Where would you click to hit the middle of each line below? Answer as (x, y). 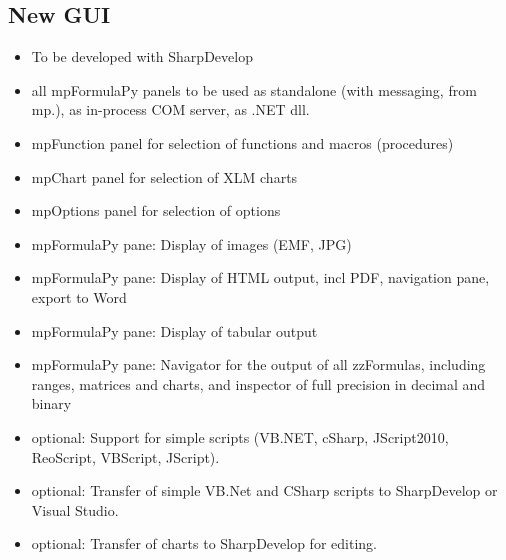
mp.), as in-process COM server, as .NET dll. (170, 109)
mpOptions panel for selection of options (156, 210)
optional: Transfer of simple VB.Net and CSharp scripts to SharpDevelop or (264, 490)
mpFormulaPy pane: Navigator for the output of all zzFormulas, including (258, 364)
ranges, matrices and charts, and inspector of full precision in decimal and (258, 383)
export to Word (79, 296)
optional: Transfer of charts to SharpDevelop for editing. (204, 543)
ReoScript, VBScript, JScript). (125, 456)
